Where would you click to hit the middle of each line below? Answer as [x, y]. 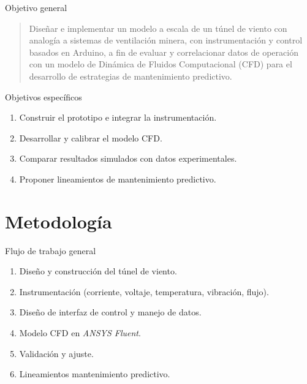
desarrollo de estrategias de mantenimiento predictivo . [131, 76]
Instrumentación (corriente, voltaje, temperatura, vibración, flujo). [144, 291]
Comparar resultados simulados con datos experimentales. [128, 158]
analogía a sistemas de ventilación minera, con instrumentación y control [166, 40]
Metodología [59, 221]
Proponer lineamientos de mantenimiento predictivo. [118, 179]
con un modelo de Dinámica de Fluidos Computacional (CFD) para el [161, 64]
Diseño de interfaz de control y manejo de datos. [110, 312]
